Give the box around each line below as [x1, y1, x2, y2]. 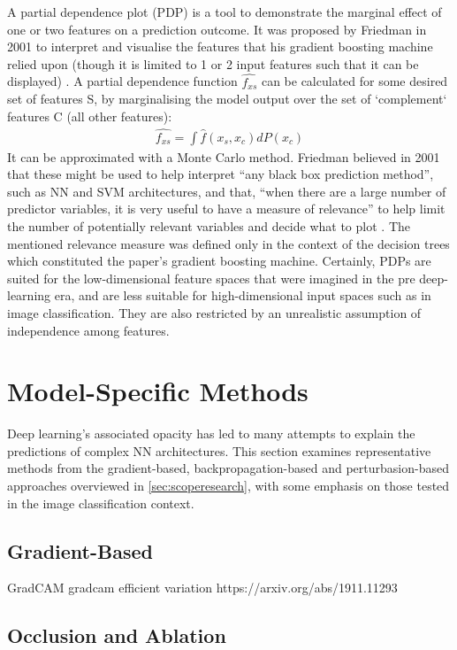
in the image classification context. [7, 493, 194, 512]
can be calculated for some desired [261, 72, 448, 90]
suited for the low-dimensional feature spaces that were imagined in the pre [7, 268, 415, 287]
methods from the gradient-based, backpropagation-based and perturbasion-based [7, 459, 449, 477]
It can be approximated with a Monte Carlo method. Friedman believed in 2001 [7, 147, 440, 166]
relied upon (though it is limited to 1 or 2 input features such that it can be [7, 54, 419, 73]
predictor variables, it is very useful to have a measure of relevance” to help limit [7, 199, 446, 218]
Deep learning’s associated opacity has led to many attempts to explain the [7, 424, 415, 443]
